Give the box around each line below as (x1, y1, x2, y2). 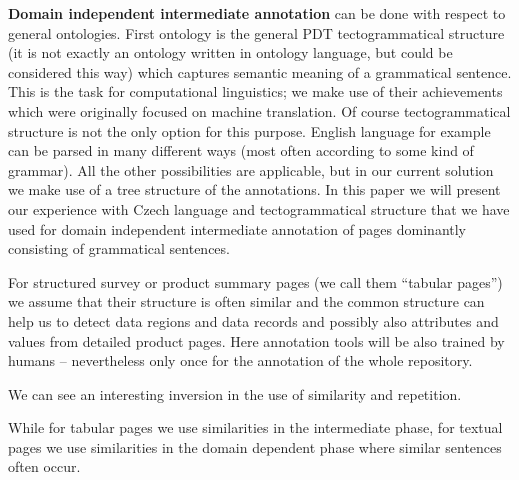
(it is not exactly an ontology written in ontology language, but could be (8, 42, 453, 63)
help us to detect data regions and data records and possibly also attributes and (8, 310, 499, 331)
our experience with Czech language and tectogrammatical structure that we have (8, 198, 510, 219)
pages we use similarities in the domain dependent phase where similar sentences (8, 436, 502, 457)
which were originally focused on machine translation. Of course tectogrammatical (8, 100, 511, 121)
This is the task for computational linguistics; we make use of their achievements (8, 81, 503, 102)
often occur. (8, 456, 81, 477)
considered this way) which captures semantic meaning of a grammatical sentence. (8, 61, 512, 82)
